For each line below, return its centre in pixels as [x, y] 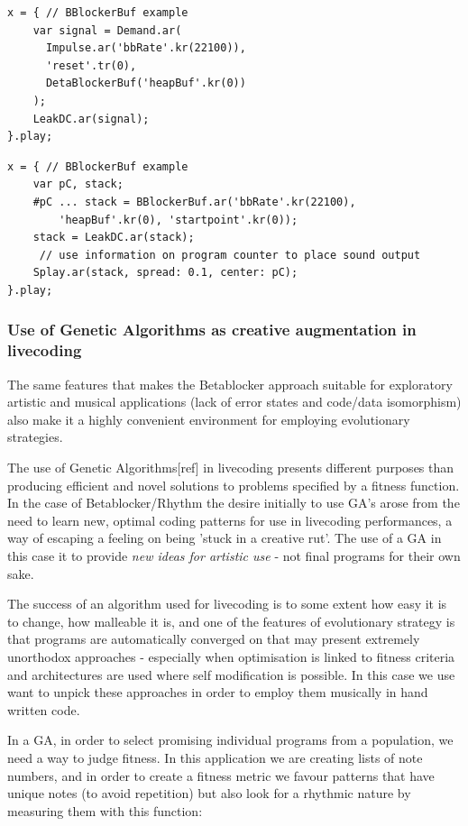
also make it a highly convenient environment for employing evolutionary [209, 419]
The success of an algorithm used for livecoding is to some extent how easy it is [227, 604]
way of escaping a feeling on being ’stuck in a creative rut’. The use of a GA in [225, 538]
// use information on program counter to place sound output [230, 255]
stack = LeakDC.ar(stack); [114, 238]
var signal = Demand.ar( [107, 30]
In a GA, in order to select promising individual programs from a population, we [230, 740]
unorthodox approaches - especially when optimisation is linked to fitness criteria [231, 656]
